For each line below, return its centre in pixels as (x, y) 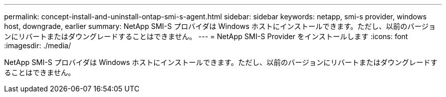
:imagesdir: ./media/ (38, 45)
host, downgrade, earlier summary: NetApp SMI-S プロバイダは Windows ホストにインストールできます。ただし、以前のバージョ (220, 26)
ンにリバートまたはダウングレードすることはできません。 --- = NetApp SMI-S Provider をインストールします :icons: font (206, 36)
